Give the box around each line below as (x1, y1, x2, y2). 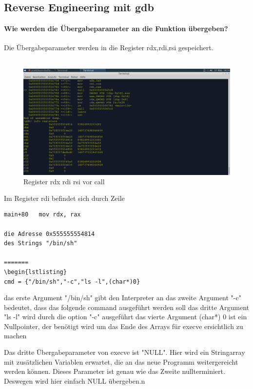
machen (4, 331, 27, 341)
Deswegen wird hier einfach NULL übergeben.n (4, 375, 145, 386)
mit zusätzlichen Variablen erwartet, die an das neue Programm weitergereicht (4, 356, 238, 367)
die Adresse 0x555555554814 (4, 230, 95, 237)
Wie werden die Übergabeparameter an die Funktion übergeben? (4, 23, 228, 34)
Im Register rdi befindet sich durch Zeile (4, 193, 125, 203)
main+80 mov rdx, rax (4, 211, 81, 218)
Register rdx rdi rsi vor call (23, 176, 105, 187)
